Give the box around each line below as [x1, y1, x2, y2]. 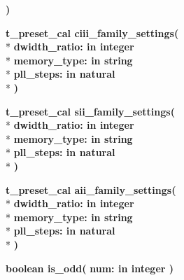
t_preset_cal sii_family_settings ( [6, 104, 175, 118]
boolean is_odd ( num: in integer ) [6, 260, 174, 275]
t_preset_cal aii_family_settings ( [6, 182, 176, 197]
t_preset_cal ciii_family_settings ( [6, 25, 179, 40]
